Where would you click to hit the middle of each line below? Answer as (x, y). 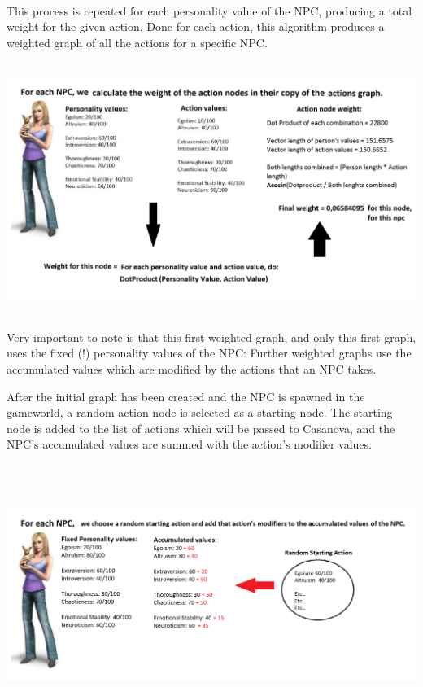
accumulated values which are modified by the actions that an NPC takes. (192, 369)
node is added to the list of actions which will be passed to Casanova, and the (201, 428)
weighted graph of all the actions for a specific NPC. (137, 42)
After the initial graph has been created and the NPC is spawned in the (186, 396)
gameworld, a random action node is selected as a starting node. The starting (200, 412)
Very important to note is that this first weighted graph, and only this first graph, (211, 337)
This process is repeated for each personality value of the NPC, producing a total (209, 10)
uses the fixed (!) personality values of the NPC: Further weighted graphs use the (209, 353)
